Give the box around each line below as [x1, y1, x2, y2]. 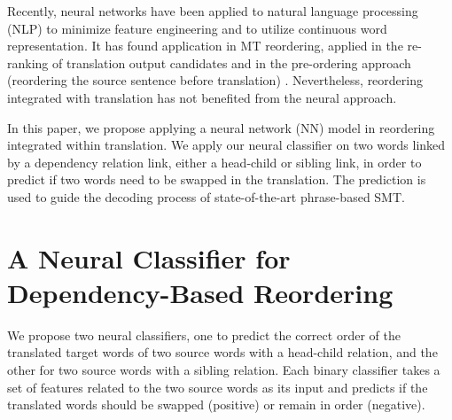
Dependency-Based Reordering [7, 274, 394, 310]
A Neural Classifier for [7, 239, 291, 276]
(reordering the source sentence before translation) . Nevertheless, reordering [7, 71, 423, 89]
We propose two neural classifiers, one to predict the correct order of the [7, 325, 401, 344]
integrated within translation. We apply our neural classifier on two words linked [7, 136, 446, 154]
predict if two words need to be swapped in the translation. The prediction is [7, 170, 426, 189]
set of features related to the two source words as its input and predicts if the [7, 377, 428, 396]
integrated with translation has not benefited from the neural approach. [7, 88, 397, 106]
